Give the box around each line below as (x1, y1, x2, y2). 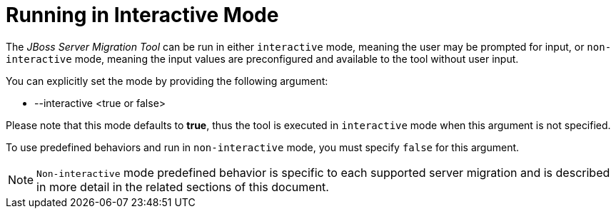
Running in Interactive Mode (6, 3, 279, 27)
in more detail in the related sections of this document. (36, 179, 329, 194)
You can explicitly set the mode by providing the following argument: (6, 74, 328, 87)
